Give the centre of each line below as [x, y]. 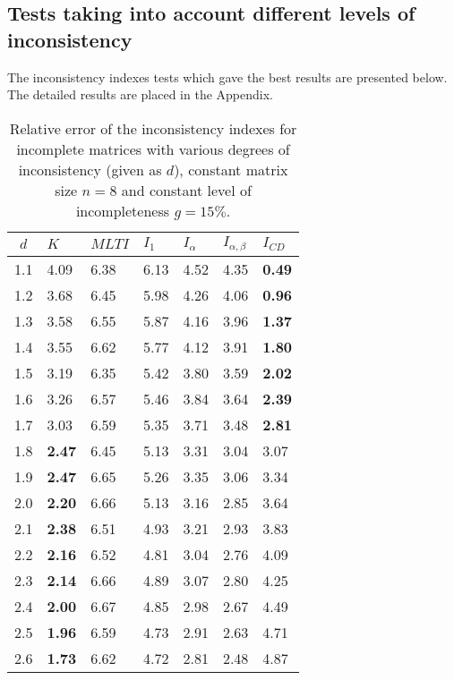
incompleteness [123, 210]
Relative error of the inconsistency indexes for [153, 128]
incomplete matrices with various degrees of [153, 149]
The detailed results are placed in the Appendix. [140, 94]
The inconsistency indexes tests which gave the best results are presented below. [227, 76]
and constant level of [186, 190]
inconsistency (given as [90, 169]
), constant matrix [231, 169]
